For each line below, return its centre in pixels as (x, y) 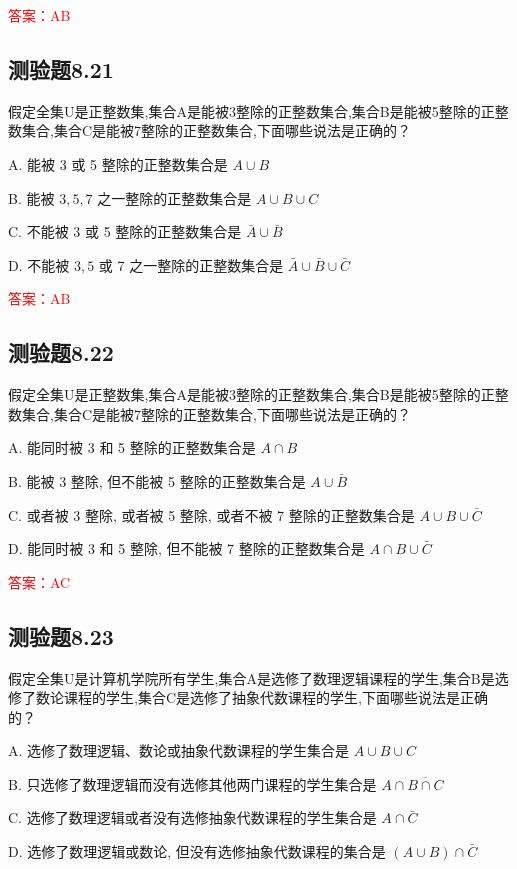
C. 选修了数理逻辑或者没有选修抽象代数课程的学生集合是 (192, 817)
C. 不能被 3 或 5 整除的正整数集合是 (125, 231)
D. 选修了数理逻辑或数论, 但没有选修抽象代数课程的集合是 (197, 851)
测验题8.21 (61, 68)
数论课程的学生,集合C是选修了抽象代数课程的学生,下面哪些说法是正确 (261, 697)
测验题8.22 (61, 352)
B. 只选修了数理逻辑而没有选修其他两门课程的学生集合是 (192, 783)
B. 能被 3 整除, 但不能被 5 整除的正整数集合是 (157, 480)
